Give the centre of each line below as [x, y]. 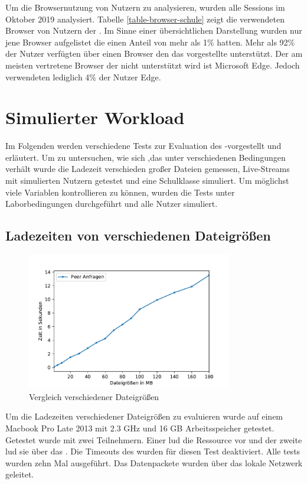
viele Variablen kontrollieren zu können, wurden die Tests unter [120, 192]
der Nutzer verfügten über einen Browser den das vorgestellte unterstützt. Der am [154, 53]
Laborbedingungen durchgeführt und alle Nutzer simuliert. [112, 204]
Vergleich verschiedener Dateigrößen [94, 396]
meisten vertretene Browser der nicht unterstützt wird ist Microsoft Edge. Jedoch [153, 65]
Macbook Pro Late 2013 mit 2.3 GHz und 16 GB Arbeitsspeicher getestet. [140, 428]
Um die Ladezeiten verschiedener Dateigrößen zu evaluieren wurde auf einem [144, 416]
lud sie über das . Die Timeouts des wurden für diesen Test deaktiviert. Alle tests [153, 451]
